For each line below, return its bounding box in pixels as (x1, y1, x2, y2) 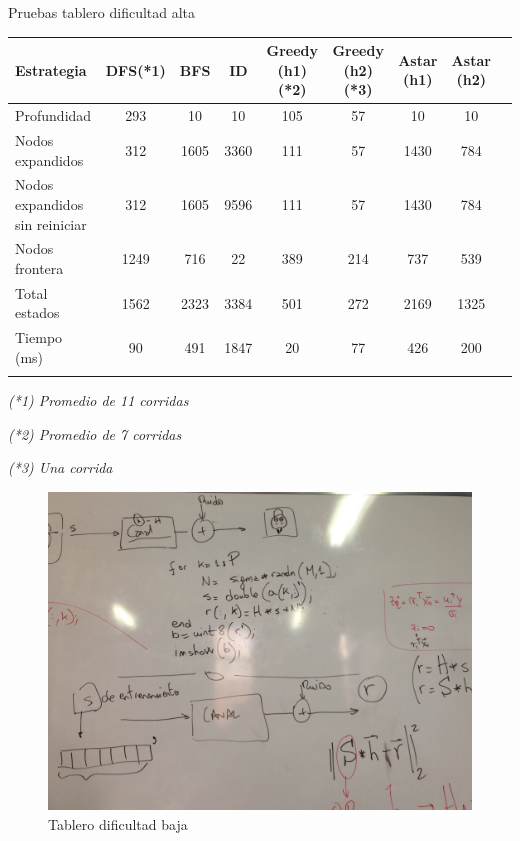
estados (15, 302, 60, 323)
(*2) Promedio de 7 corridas (8, 423, 182, 444)
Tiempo (15, 327, 63, 348)
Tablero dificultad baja (48, 813, 188, 834)
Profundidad (15, 105, 92, 126)
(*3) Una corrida (8, 457, 113, 478)
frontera (15, 258, 64, 279)
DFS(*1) (105, 59, 166, 80)
